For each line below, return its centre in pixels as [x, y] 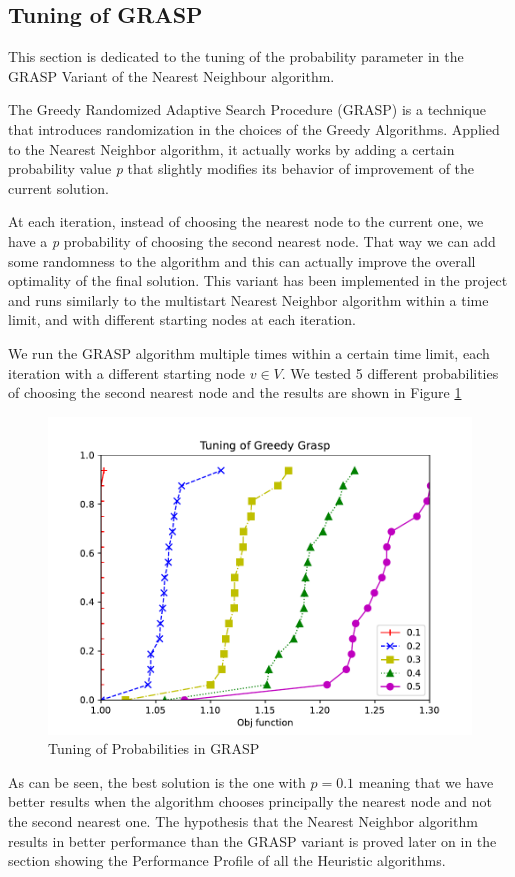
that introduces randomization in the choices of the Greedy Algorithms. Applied [254, 128]
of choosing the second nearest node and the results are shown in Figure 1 [235, 392]
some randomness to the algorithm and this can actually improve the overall [242, 260]
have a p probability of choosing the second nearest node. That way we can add [252, 240]
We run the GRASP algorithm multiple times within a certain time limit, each [249, 352]
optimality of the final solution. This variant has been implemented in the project [258, 280]
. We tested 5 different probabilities [390, 372]
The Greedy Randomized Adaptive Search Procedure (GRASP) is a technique [247, 109]
